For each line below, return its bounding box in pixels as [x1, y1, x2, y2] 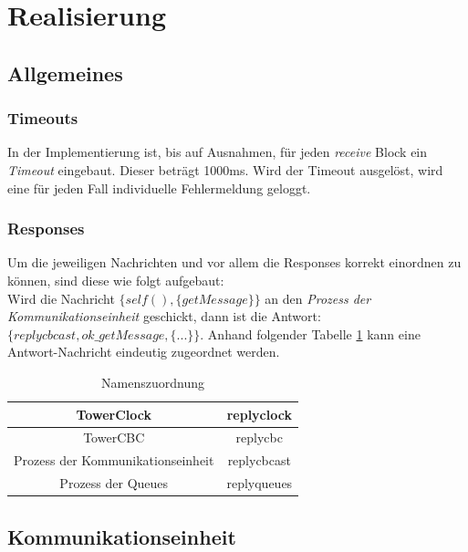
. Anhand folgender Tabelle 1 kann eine [200, 324, 421, 343]
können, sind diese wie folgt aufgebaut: [7, 270, 224, 289]
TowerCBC [83, 428, 145, 447]
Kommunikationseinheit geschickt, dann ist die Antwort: [7, 307, 321, 326]
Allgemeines [7, 58, 123, 87]
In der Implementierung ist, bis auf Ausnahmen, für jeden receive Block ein [7, 142, 428, 161]
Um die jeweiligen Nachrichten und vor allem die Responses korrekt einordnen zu [7, 253, 462, 272]
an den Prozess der [265, 288, 371, 307]
